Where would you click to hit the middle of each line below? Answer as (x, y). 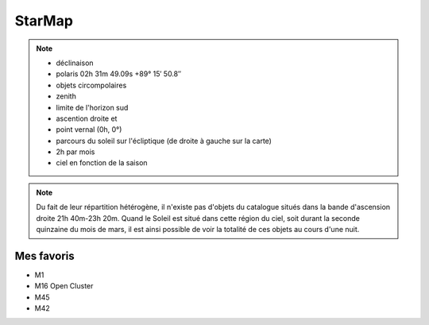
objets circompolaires (91, 85)
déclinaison (75, 63)
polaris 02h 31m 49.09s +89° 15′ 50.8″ (119, 74)
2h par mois (75, 152)
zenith (66, 96)
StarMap (44, 21)
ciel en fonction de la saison (102, 163)
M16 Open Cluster (64, 286)
